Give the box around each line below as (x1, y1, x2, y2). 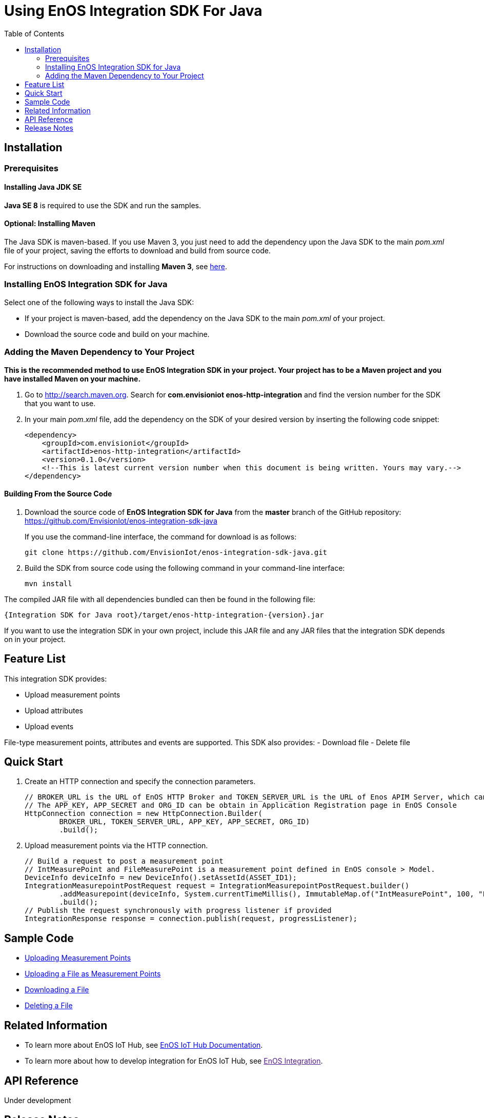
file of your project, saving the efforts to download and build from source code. (4, 246, 271, 255)
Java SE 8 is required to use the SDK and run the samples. (4, 201, 201, 210)
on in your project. (4, 634, 66, 644)
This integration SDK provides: (4, 674, 107, 683)
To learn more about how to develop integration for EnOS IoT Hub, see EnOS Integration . (25, 1056, 323, 1066)
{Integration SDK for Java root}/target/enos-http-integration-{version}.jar (4, 610, 324, 619)
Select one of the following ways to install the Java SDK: (4, 297, 194, 307)
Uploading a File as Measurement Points (25, 969, 161, 979)
